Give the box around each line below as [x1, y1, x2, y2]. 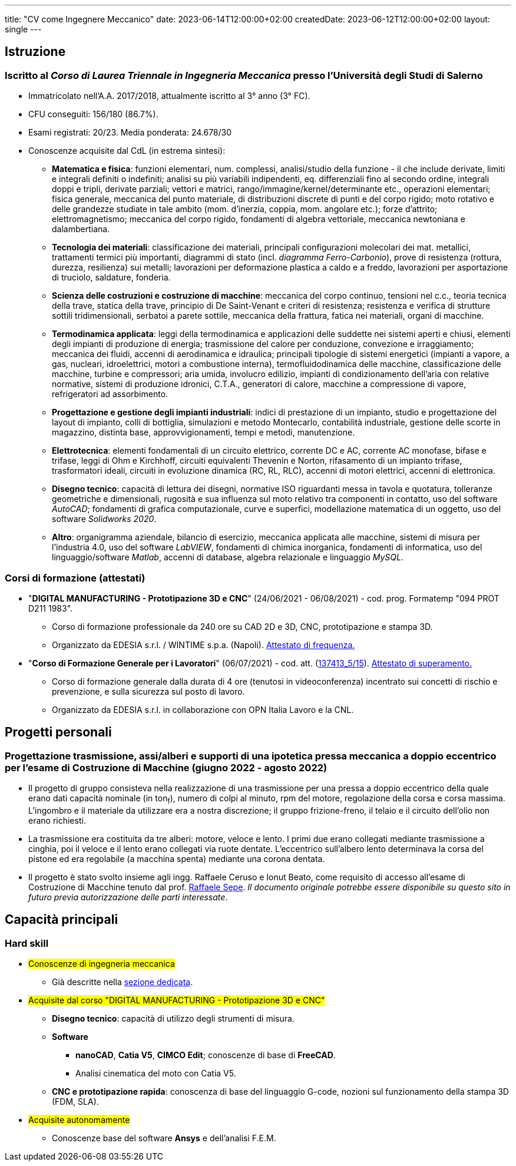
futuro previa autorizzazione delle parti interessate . [28, 891, 228, 902]
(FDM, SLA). [52, 1096, 99, 1107]
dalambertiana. [52, 224, 110, 234]
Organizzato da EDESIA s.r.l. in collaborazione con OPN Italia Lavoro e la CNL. [52, 704, 354, 715]
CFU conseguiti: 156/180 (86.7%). [28, 109, 158, 120]
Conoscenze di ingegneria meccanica [28, 959, 175, 969]
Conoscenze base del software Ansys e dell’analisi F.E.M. [52, 1133, 276, 1144]
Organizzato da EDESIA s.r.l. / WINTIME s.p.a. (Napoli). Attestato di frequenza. [52, 639, 355, 650]
